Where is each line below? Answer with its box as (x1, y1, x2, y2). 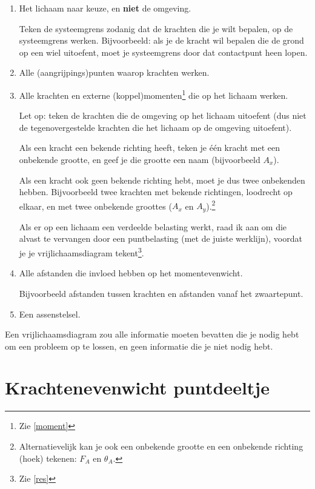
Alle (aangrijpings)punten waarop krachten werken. (19, 66, 210, 79)
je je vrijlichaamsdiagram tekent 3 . (19, 245, 144, 259)
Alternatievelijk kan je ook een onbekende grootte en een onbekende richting (19, 440, 303, 453)
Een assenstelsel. (19, 307, 81, 320)
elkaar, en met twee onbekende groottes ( (19, 199, 172, 212)
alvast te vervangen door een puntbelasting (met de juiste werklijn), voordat (19, 232, 302, 245)
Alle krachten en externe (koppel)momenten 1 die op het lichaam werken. (19, 87, 288, 101)
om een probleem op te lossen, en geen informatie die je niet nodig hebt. (5, 339, 273, 352)
